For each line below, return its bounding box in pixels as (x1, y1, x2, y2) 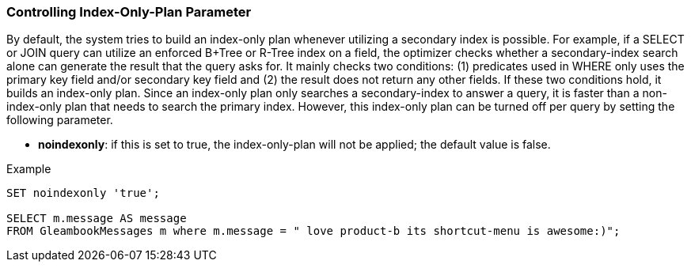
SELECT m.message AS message (6, 212, 187, 225)
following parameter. (6, 113, 113, 127)
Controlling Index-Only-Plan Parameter (6, 4, 252, 20)
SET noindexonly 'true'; (6, 187, 160, 200)
